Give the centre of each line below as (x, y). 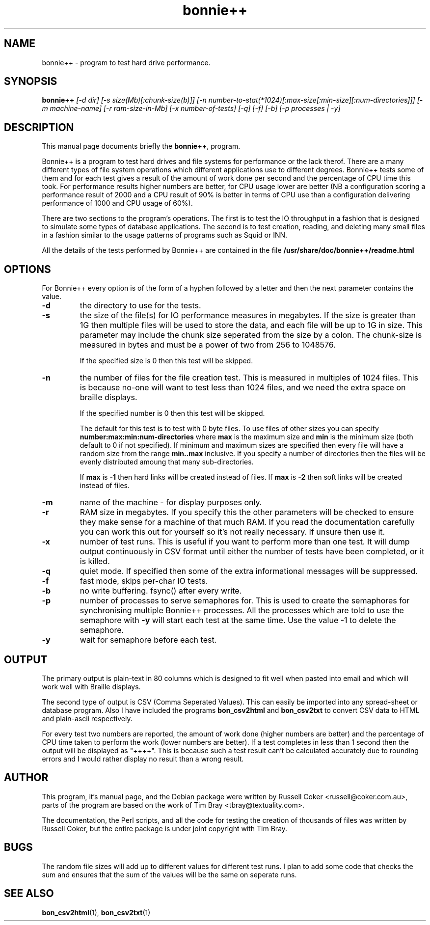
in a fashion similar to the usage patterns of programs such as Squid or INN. (165, 235)
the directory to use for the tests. (140, 306)
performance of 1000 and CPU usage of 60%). (117, 203)
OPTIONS (27, 269)
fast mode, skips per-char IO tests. (144, 581)
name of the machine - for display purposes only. (171, 503)
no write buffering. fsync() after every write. (161, 591)
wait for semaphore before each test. (148, 640)
